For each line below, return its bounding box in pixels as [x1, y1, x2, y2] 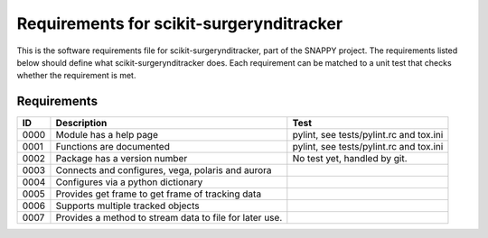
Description [55, 117, 108, 130]
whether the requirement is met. [16, 70, 136, 81]
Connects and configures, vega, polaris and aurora [55, 164, 272, 177]
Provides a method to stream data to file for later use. [55, 212, 283, 224]
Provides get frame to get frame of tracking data [55, 188, 262, 200]
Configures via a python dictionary [55, 176, 203, 188]
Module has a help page [55, 129, 158, 142]
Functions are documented [55, 141, 171, 153]
